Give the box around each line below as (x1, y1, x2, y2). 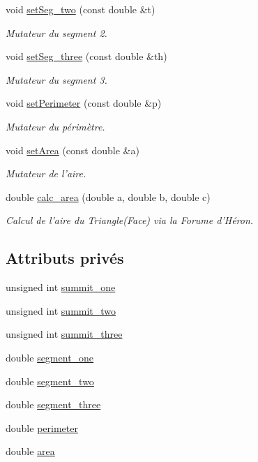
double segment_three (6, 397, 101, 412)
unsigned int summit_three (6, 327, 123, 341)
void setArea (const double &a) (6, 142, 139, 157)
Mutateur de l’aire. (6, 166, 86, 181)
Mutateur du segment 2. (6, 25, 107, 40)
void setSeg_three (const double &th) (6, 49, 167, 64)
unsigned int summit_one (6, 280, 116, 295)
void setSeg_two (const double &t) (6, 2, 155, 16)
